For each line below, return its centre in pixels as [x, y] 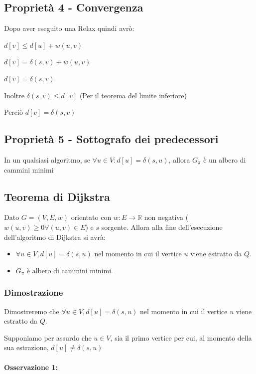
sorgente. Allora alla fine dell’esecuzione [162, 227]
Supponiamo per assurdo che [48, 337]
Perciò [13, 112]
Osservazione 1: [31, 367]
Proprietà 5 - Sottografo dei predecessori [111, 139]
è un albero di [225, 159]
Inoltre [14, 95]
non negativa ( [166, 217]
